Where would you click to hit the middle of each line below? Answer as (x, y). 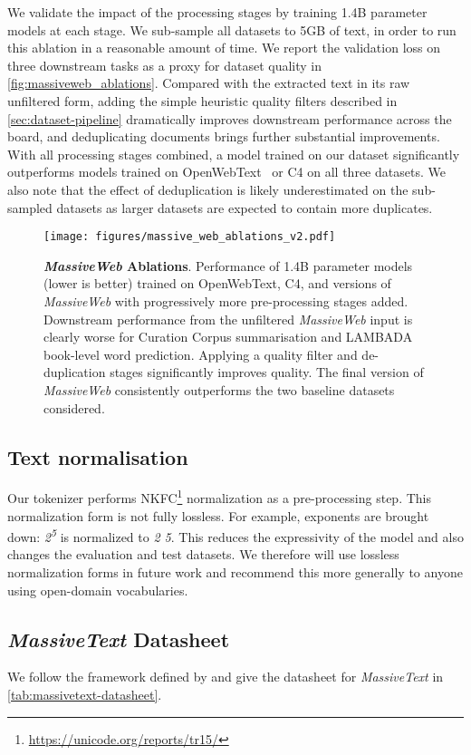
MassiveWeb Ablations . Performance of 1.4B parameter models (228, 265)
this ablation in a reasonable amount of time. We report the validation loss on (224, 48)
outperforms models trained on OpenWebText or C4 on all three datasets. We (226, 172)
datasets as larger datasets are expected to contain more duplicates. (245, 207)
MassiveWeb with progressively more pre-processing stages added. (226, 300)
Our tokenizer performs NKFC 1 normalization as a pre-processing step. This (219, 496)
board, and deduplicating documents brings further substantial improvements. (224, 136)
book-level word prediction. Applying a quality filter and (201, 354)
